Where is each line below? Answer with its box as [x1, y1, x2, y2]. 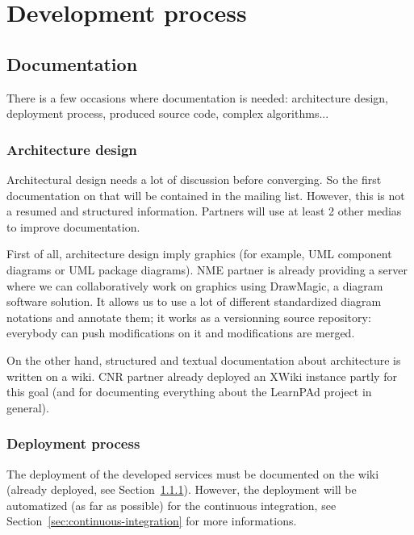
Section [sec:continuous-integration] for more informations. [6, 512, 297, 529]
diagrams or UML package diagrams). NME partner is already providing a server [6, 261, 408, 278]
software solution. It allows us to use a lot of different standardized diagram [6, 293, 382, 310]
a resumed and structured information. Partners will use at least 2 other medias [6, 203, 402, 219]
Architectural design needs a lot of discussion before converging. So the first [6, 170, 382, 187]
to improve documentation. [6, 218, 140, 235]
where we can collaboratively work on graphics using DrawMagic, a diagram [6, 277, 383, 294]
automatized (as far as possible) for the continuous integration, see [6, 496, 337, 513]
